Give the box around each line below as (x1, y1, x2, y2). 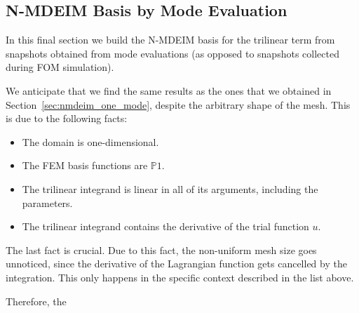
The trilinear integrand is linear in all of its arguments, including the (22, 181, 318, 196)
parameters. (22, 195, 73, 210)
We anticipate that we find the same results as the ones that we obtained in (6, 83, 332, 98)
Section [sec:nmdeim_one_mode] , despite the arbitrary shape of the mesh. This (6, 97, 351, 112)
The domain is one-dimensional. (22, 134, 159, 149)
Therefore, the (6, 293, 67, 308)
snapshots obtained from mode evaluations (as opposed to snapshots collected (6, 46, 339, 60)
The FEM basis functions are (22, 158, 148, 173)
